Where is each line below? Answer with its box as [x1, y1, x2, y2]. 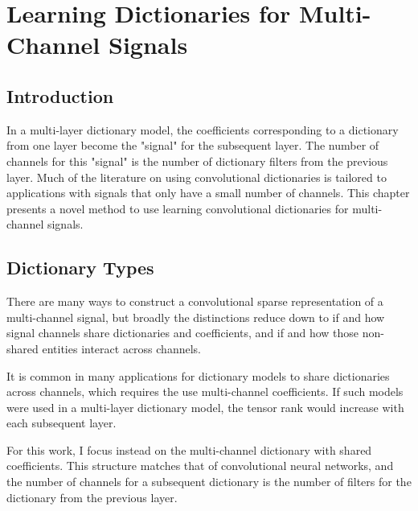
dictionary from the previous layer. [6, 488, 178, 505]
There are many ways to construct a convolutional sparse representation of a [6, 293, 383, 310]
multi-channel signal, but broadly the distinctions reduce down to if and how [6, 308, 385, 325]
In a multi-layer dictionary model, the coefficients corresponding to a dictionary [6, 121, 399, 138]
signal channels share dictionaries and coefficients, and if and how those [6, 324, 359, 341]
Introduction [6, 83, 114, 108]
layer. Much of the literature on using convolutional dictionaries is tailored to [6, 168, 387, 185]
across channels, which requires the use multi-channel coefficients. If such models [6, 383, 404, 400]
